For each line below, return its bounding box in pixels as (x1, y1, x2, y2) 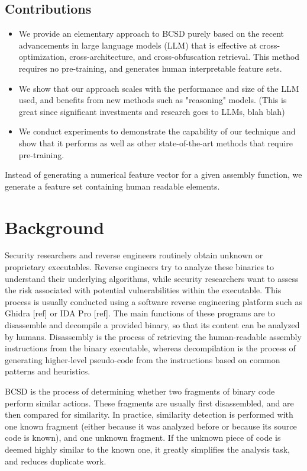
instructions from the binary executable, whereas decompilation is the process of (5, 342, 296, 354)
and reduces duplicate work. (5, 454, 106, 467)
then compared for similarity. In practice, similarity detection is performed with (5, 408, 293, 421)
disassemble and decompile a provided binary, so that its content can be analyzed (5, 319, 300, 331)
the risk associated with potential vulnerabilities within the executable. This (5, 284, 282, 296)
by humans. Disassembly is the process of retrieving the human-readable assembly (5, 330, 302, 342)
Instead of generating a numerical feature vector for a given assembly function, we (5, 168, 302, 181)
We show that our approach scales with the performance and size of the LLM (18, 82, 299, 94)
